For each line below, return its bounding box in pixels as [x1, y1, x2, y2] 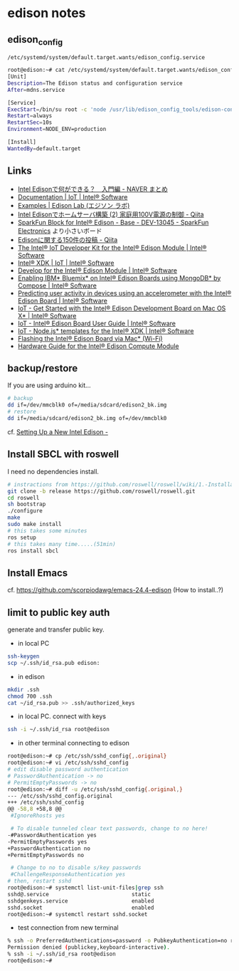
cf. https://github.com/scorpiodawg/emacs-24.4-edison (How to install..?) [7, 586, 224, 594]
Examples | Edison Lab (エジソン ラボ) [17, 201, 130, 209]
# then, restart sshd [7, 878, 72, 885]
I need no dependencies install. [7, 467, 100, 476]
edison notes [7, 5, 86, 21]
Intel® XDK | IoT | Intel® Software [17, 258, 115, 267]
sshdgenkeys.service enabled [7, 897, 154, 905]
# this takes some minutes [7, 527, 87, 535]
